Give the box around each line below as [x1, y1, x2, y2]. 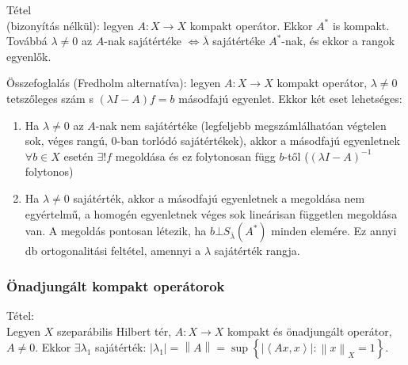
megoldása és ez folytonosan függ [115, 147, 276, 164]
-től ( [284, 147, 309, 164]
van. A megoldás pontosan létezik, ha [25, 222, 207, 239]
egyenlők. [6, 48, 51, 64]
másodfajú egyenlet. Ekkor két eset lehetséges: [178, 89, 402, 106]
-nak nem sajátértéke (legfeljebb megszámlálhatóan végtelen [95, 116, 387, 133]
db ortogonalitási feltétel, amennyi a [25, 242, 201, 259]
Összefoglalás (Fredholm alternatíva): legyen [6, 74, 221, 91]
